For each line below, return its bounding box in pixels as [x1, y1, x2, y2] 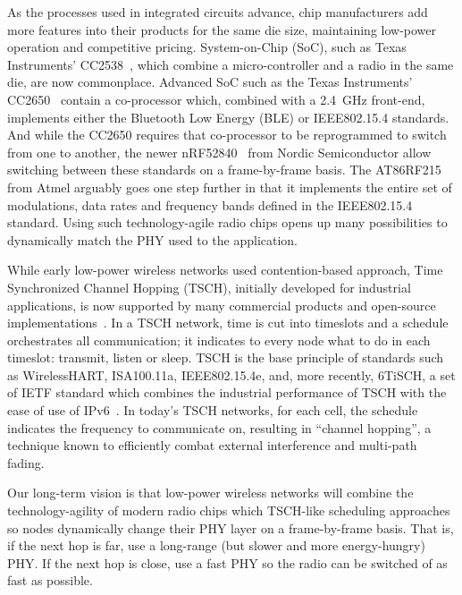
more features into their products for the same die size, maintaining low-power [7, 20, 437, 38]
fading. [7, 453, 45, 472]
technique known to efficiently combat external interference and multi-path [7, 436, 417, 455]
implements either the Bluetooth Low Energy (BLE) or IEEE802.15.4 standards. [7, 107, 449, 126]
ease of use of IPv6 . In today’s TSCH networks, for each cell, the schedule [7, 401, 418, 420]
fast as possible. [7, 571, 93, 590]
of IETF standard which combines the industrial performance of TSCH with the [7, 383, 447, 402]
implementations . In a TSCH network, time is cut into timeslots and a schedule [7, 313, 449, 332]
